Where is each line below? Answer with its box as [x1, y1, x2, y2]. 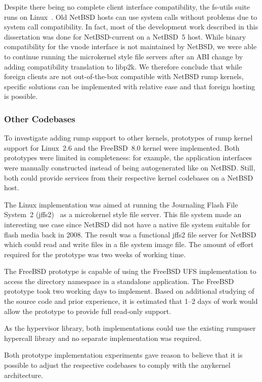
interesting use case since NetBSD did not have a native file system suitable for [4, 219, 251, 229]
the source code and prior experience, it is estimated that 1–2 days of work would [4, 296, 258, 306]
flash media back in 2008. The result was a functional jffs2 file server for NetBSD [4, 229, 256, 239]
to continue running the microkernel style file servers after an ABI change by [4, 51, 243, 61]
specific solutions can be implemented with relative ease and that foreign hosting [4, 81, 255, 91]
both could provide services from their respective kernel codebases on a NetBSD [4, 172, 253, 183]
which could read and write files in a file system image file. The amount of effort [4, 239, 254, 250]
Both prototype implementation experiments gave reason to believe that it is [4, 350, 243, 360]
